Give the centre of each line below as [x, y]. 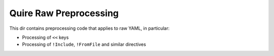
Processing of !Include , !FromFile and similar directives [84, 44]
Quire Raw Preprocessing [64, 13]
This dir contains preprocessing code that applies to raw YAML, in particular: [90, 28]
